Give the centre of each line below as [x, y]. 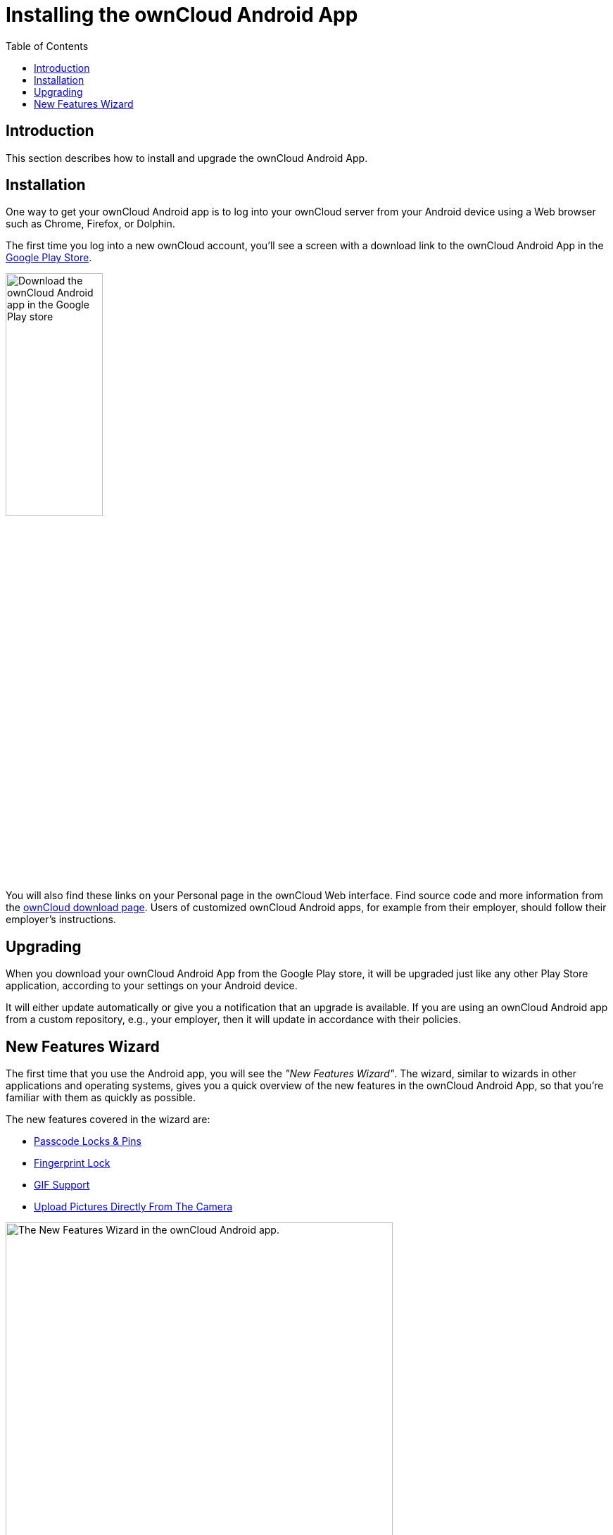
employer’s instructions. [61, 920]
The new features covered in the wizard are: [108, 1119]
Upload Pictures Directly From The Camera [133, 1206]
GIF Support [62, 1184]
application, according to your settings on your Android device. [152, 986]
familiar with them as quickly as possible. [101, 1097]
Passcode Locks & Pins [88, 1141]
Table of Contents [47, 46]
